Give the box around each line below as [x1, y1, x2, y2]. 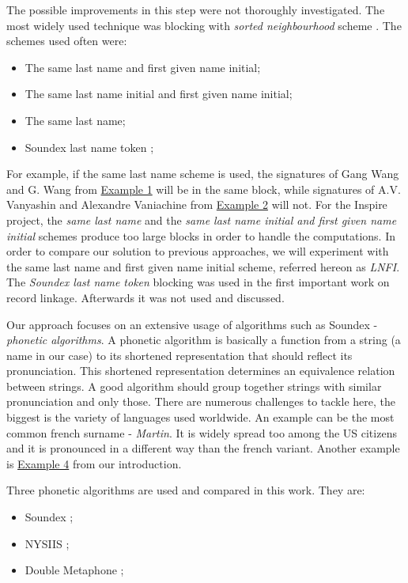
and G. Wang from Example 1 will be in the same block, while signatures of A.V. [6, 180, 401, 197]
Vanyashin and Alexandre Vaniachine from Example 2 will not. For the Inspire [6, 196, 387, 213]
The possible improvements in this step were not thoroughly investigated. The [6, 2, 385, 17]
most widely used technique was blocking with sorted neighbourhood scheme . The [6, 17, 402, 33]
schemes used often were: [6, 32, 127, 49]
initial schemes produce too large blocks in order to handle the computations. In [6, 227, 395, 244]
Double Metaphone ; [25, 562, 124, 578]
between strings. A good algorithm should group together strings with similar [6, 377, 382, 394]
